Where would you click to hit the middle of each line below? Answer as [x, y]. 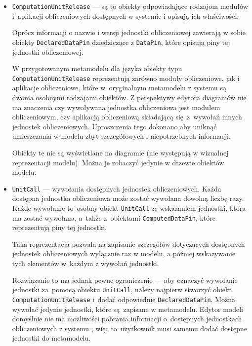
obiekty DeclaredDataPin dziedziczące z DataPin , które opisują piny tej [121, 42]
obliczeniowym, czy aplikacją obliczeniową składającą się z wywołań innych [127, 117]
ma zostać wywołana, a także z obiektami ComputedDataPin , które [114, 217]
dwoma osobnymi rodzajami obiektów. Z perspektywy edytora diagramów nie [129, 97]
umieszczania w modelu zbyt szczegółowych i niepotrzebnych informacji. [121, 136]
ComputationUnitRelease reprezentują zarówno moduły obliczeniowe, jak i [126, 78]
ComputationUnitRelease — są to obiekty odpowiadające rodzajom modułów [130, 6]
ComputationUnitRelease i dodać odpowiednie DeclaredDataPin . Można [124, 299]
